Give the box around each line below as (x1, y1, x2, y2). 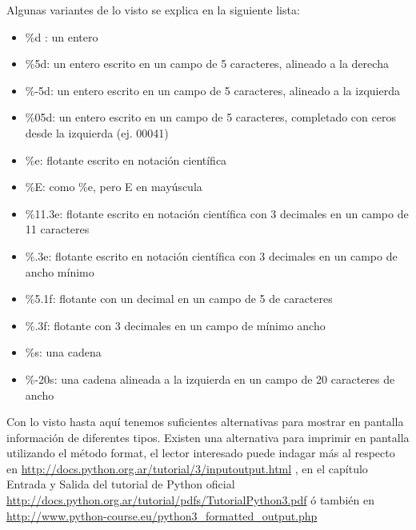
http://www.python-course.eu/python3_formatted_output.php (6, 507, 318, 524)
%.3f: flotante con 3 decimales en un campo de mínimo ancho (25, 317, 326, 333)
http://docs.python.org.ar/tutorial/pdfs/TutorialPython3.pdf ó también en (6, 492, 374, 508)
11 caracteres (25, 221, 90, 237)
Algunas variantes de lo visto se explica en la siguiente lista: (6, 2, 300, 18)
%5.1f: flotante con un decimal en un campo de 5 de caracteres (25, 290, 333, 307)
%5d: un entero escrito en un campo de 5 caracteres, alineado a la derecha (25, 55, 389, 72)
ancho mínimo (25, 263, 94, 280)
